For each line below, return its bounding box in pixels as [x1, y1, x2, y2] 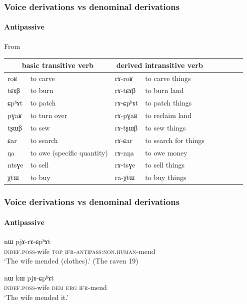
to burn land [145, 85, 184, 95]
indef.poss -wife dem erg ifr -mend [4, 282, 107, 292]
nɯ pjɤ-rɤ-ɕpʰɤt [4, 236, 51, 246]
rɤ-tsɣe [114, 159, 135, 170]
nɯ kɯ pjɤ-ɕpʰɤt [4, 272, 54, 282]
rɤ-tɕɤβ [114, 85, 136, 95]
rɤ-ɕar [114, 134, 132, 145]
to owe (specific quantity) [30, 147, 108, 157]
